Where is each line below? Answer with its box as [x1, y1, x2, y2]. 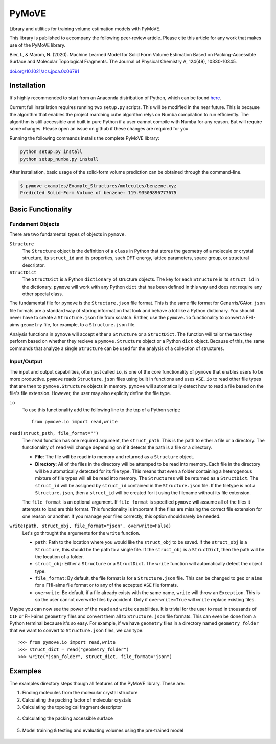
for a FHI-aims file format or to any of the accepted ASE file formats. [35, 582, 178, 588]
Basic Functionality [9, 205, 72, 213]
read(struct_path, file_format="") [9, 430, 99, 436]
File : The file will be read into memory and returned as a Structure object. [35, 453, 194, 460]
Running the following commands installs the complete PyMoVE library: [9, 135, 159, 141]
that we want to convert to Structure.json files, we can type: [9, 627, 144, 633]
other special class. [22, 291, 63, 297]
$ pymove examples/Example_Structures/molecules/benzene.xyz [20, 183, 177, 189]
